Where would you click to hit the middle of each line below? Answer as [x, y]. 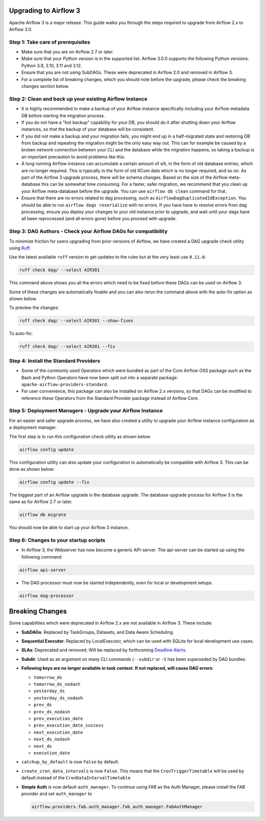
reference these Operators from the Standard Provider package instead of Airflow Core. [110, 398]
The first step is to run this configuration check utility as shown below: [80, 436]
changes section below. [45, 86]
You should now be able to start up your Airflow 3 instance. [69, 528]
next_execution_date [58, 732]
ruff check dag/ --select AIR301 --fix [67, 347]
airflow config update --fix [54, 482]
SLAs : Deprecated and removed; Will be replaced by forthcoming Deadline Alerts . [104, 650]
